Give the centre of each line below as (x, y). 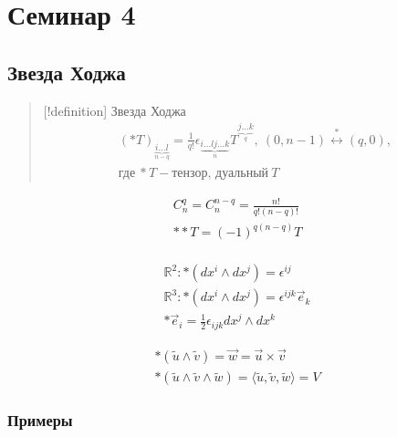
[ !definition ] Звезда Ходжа (115, 110)
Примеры (40, 420)
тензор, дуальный (220, 173)
